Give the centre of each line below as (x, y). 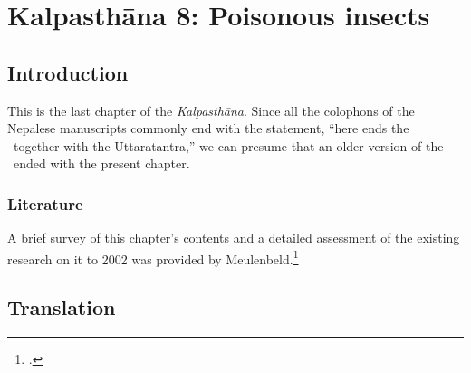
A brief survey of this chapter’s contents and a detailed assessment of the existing (234, 238)
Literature (45, 203)
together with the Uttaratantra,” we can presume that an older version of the (228, 145)
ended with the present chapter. (101, 163)
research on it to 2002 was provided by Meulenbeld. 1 (153, 257)
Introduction (68, 72)
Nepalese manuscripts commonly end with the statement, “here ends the (208, 128)
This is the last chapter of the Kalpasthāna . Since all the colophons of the (211, 110)
